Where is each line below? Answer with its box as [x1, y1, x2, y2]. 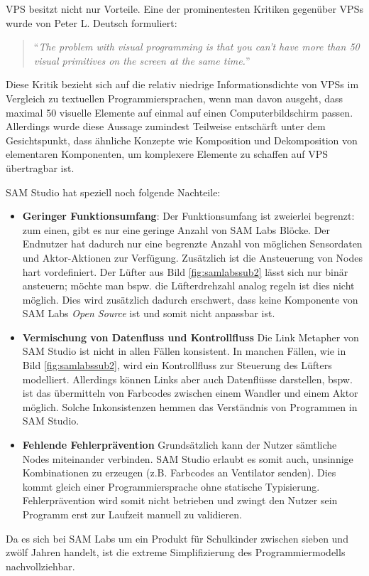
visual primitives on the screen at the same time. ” [33, 53, 250, 68]
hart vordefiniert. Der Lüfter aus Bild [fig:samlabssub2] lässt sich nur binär [22, 264, 348, 279]
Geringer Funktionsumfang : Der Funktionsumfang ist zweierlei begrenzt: [22, 208, 355, 223]
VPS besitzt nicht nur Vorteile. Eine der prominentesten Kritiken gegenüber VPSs [6, 1, 363, 16]
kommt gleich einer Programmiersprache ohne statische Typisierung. [22, 479, 320, 494]
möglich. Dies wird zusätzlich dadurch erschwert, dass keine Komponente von [22, 292, 358, 306]
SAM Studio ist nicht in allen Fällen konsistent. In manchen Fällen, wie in [22, 343, 346, 358]
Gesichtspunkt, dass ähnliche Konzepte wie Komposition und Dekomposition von [6, 132, 358, 147]
